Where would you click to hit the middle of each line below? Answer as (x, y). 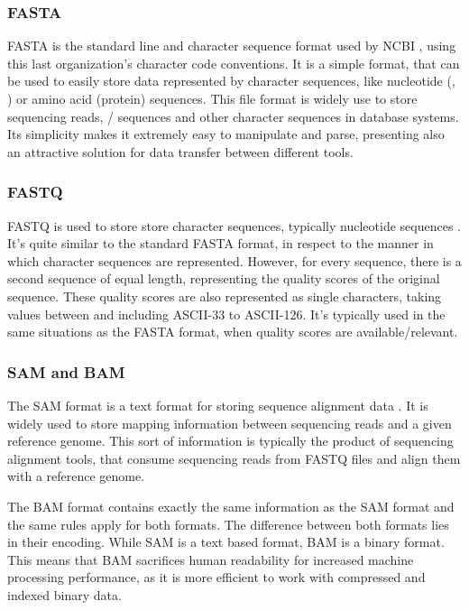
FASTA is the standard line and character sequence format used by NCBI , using (232, 46)
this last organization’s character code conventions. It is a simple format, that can (234, 63)
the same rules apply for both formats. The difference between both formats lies (228, 524)
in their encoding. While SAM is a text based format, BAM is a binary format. (226, 542)
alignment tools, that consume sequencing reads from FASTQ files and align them (234, 458)
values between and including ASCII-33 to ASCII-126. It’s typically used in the (226, 314)
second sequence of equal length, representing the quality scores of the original (224, 278)
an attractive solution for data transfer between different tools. (180, 151)
